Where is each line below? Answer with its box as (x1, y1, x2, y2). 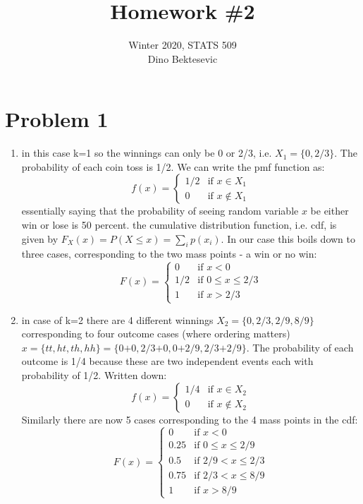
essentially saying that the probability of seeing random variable (21, 203, 299, 218)
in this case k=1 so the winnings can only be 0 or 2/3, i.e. (21, 145, 272, 160)
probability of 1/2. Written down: (21, 367, 167, 382)
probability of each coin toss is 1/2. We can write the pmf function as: (21, 159, 325, 174)
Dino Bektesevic (147, 51, 218, 66)
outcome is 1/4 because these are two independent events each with (21, 354, 314, 368)
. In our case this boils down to (221, 231, 356, 246)
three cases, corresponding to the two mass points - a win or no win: (21, 246, 317, 261)
